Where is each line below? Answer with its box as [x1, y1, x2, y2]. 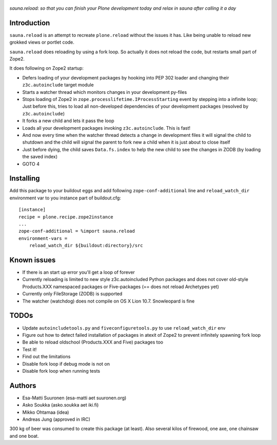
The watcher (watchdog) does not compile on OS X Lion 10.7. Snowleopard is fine [22, 298, 195, 304]
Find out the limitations [22, 354, 71, 360]
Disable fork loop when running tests [22, 368, 100, 374]
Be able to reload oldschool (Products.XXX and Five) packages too [22, 339, 164, 346]
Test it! [22, 346, 37, 352]
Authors [9, 381, 36, 390]
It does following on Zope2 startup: [9, 65, 84, 71]
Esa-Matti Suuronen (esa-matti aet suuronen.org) [22, 395, 127, 401]
